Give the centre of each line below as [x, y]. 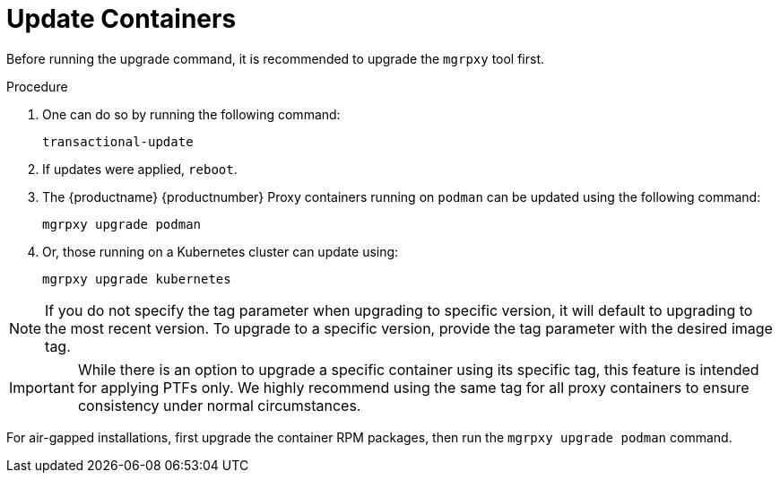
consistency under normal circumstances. [219, 405]
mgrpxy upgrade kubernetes [137, 279]
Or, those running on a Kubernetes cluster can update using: [221, 251]
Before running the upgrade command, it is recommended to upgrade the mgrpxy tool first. [276, 58]
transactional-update [118, 141]
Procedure [37, 86]
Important [42, 387]
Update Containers [121, 19]
